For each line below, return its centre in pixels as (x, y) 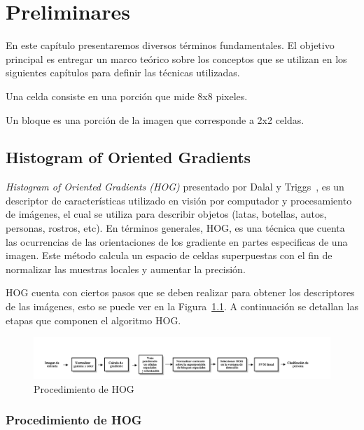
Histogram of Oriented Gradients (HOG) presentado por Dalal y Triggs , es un (175, 187)
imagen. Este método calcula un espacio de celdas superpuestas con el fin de (169, 255)
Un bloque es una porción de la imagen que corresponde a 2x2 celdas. (155, 119)
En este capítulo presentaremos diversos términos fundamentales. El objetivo (170, 45)
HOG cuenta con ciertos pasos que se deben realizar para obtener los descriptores (180, 292)
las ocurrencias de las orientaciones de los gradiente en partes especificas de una (177, 241)
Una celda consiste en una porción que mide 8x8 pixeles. (127, 96)
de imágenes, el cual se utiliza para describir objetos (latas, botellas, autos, (166, 214)
